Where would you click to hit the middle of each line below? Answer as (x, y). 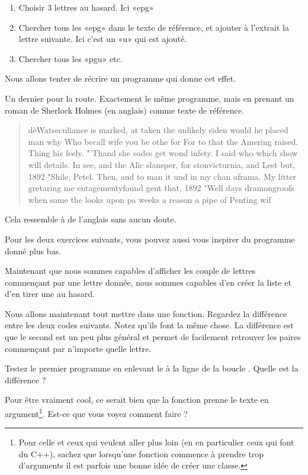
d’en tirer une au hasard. (50, 294)
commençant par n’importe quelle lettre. (78, 348)
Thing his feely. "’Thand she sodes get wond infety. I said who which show (163, 153)
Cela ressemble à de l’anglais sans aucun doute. (91, 219)
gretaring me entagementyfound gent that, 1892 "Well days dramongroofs (161, 188)
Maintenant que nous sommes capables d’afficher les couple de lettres (130, 271)
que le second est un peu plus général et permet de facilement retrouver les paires (153, 337)
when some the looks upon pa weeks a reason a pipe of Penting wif (150, 199)
